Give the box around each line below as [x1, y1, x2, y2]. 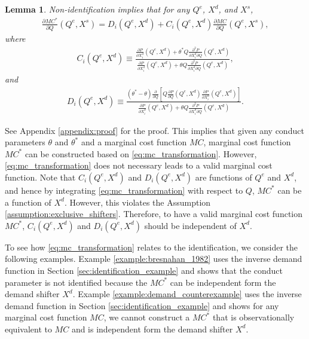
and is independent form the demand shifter [71, 322, 233, 335]
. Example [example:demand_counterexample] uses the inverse [72, 288, 302, 300]
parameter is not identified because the [5, 276, 148, 288]
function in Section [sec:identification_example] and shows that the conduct [5, 264, 283, 276]
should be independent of [144, 219, 237, 231]
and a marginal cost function [81, 136, 187, 148]
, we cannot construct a [103, 311, 190, 323]
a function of [5, 196, 51, 208]
